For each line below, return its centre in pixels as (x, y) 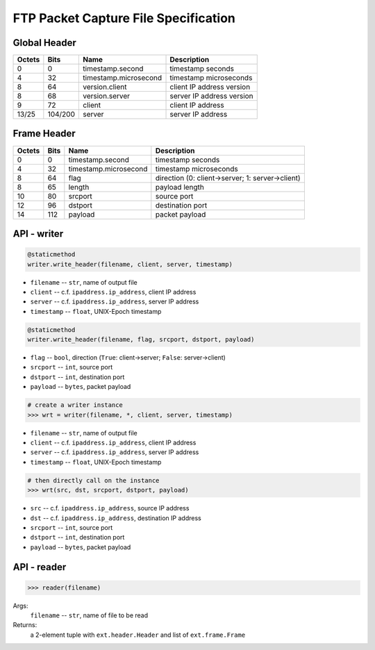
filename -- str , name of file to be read (89, 615)
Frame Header (44, 134)
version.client (105, 87)
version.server (107, 96)
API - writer (38, 234)
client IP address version (210, 87)
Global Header (44, 43)
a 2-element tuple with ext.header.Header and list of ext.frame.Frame (138, 635)
